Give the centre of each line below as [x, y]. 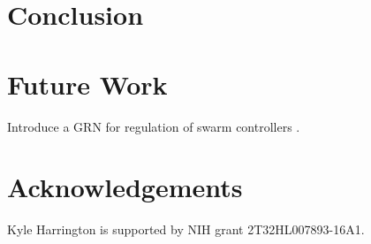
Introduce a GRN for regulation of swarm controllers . [154, 126]
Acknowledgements [125, 187]
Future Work [87, 84]
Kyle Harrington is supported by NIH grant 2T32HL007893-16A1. [186, 229]
